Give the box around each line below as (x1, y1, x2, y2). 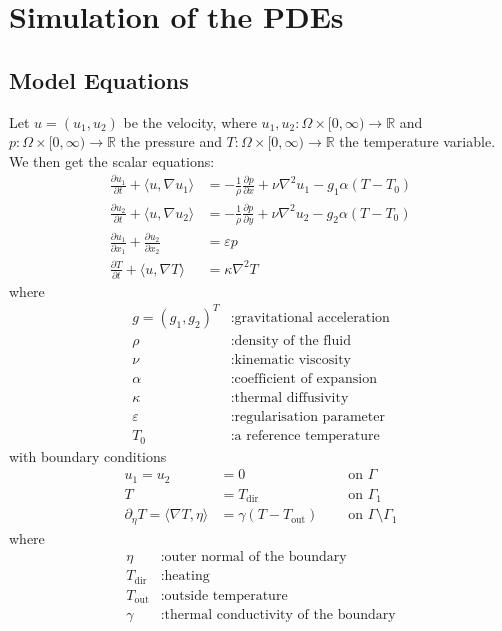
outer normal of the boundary (164, 550, 347, 565)
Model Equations (9, 64, 189, 95)
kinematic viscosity (234, 353, 351, 368)
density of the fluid (234, 333, 351, 348)
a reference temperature (234, 429, 380, 444)
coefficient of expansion (234, 372, 377, 387)
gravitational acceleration (234, 310, 390, 325)
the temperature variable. (339, 131, 496, 152)
